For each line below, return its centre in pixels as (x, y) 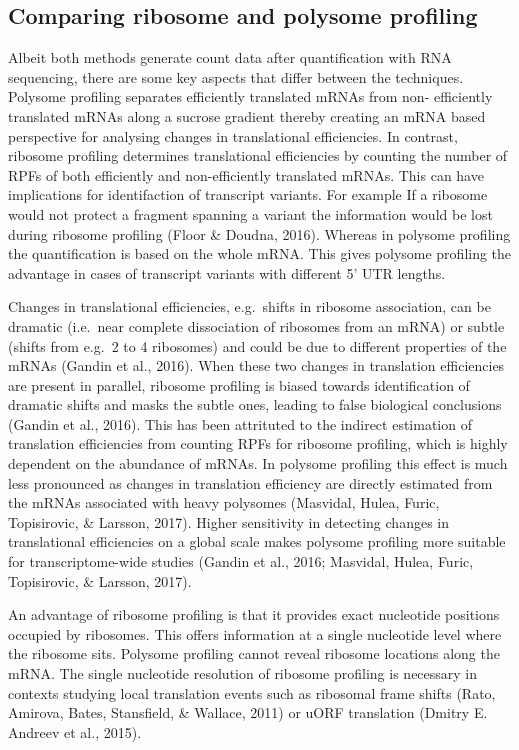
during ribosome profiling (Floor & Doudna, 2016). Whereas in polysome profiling (259, 233)
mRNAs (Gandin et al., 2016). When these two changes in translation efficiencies (256, 365)
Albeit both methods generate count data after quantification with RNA (230, 57)
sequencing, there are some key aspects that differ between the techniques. (236, 76)
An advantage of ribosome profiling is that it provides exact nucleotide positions (254, 614)
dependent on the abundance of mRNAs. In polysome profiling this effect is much (258, 463)
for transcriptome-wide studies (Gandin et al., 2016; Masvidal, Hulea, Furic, (241, 561)
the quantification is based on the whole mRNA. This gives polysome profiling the (260, 253)
